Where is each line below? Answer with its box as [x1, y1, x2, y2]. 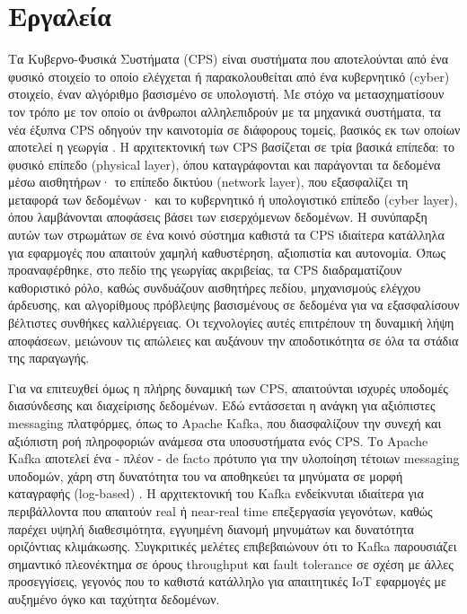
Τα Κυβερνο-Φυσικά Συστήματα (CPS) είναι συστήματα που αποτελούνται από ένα [8, 49, 448, 68]
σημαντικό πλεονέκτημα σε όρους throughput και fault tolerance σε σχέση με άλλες [8, 554, 454, 573]
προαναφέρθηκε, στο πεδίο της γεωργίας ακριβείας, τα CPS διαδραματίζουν [8, 260, 402, 279]
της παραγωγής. [8, 348, 90, 367]
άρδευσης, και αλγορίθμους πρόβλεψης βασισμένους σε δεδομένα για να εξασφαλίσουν [8, 295, 460, 314]
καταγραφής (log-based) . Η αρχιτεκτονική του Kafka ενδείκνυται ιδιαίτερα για [8, 484, 424, 503]
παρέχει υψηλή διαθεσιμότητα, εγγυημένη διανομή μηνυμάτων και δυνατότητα [8, 519, 414, 538]
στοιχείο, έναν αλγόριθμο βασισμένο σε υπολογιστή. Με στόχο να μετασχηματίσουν [8, 84, 445, 103]
